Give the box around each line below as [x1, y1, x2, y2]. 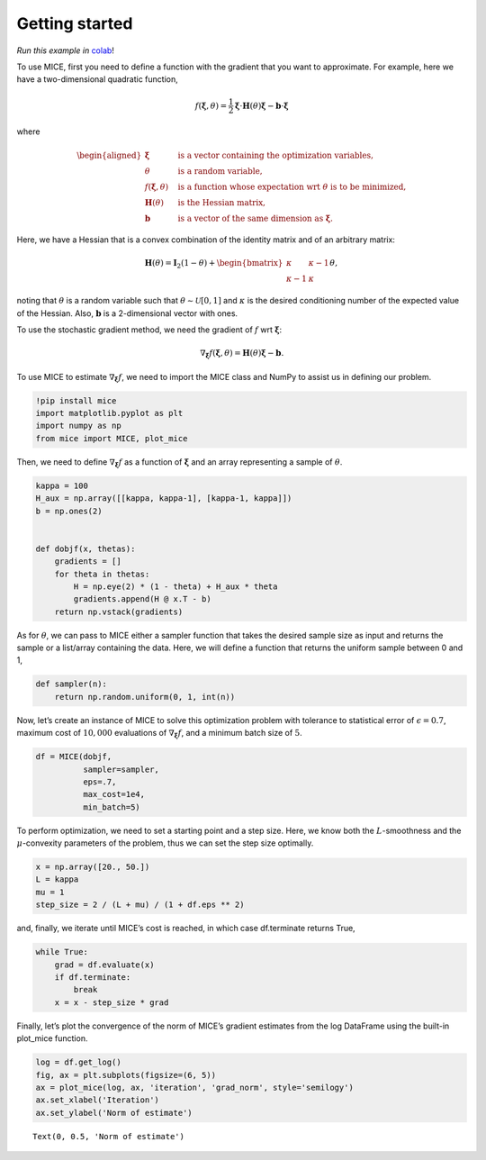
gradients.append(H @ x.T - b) [73, 594, 211, 604]
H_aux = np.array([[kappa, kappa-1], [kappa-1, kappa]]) [35, 494, 292, 503]
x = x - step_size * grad [54, 997, 169, 1008]
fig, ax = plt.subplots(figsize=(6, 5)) [35, 1070, 216, 1080]
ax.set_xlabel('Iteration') [35, 1095, 159, 1105]
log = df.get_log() [35, 1057, 121, 1067]
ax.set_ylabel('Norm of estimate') [35, 1108, 193, 1118]
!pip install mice [35, 395, 117, 405]
